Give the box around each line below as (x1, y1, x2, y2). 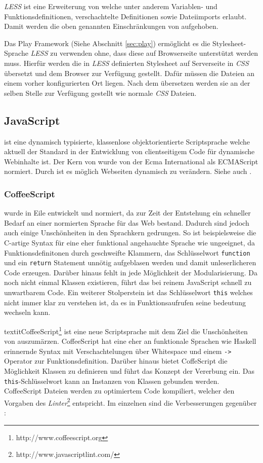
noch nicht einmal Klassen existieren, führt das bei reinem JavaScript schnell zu (4, 277, 252, 288)
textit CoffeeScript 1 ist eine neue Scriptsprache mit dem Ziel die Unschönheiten (4, 324, 248, 336)
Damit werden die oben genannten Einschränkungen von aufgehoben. (4, 21, 218, 31)
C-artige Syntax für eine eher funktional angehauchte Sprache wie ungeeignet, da (4, 237, 255, 247)
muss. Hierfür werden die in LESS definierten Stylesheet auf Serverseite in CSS (4, 57, 249, 68)
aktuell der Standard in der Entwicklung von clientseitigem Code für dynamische (4, 146, 255, 157)
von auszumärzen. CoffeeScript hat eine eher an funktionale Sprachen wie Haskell (4, 336, 256, 346)
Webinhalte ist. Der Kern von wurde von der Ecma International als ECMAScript (4, 156, 258, 166)
